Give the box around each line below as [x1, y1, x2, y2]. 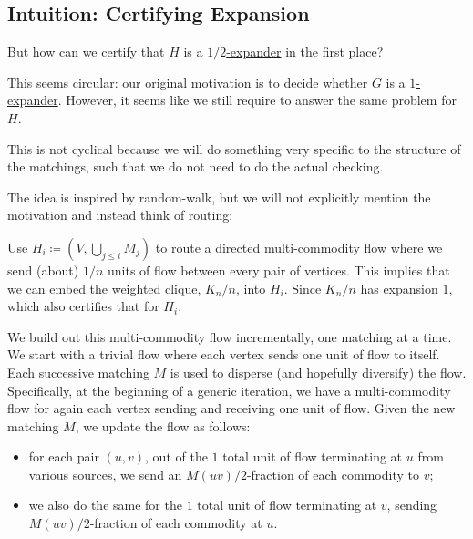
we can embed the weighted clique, [7, 278, 201, 297]
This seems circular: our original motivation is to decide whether [7, 72, 368, 91]
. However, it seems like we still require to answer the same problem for [57, 90, 457, 109]
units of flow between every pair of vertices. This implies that [107, 260, 450, 279]
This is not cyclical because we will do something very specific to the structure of [7, 139, 461, 158]
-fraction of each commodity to [246, 464, 419, 483]
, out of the [145, 447, 208, 466]
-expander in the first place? [226, 42, 384, 61]
